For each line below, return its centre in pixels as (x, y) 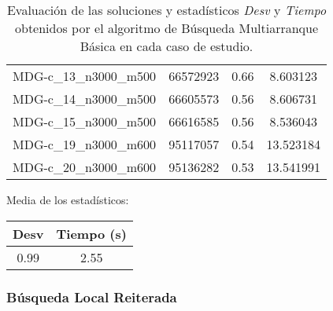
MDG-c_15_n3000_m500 (85, 121)
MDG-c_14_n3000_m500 (85, 99)
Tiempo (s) (91, 233)
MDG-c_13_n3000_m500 (85, 76)
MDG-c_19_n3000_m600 (85, 144)
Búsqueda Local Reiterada (92, 296)
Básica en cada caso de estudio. (166, 46)
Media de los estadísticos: (68, 199)
